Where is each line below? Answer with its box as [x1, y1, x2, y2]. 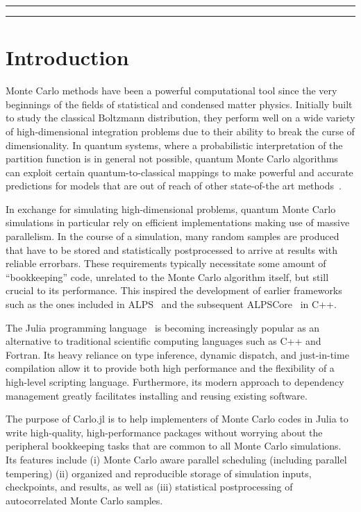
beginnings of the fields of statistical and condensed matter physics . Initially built [6, 96, 353, 111]
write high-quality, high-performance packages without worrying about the [6, 425, 323, 439]
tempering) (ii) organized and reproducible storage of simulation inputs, [6, 466, 312, 480]
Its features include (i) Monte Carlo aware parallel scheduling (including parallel [6, 452, 347, 466]
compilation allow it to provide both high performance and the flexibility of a [6, 361, 335, 375]
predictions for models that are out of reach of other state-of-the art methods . [6, 178, 342, 193]
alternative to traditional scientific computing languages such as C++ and [6, 334, 321, 348]
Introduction [6, 43, 129, 71]
